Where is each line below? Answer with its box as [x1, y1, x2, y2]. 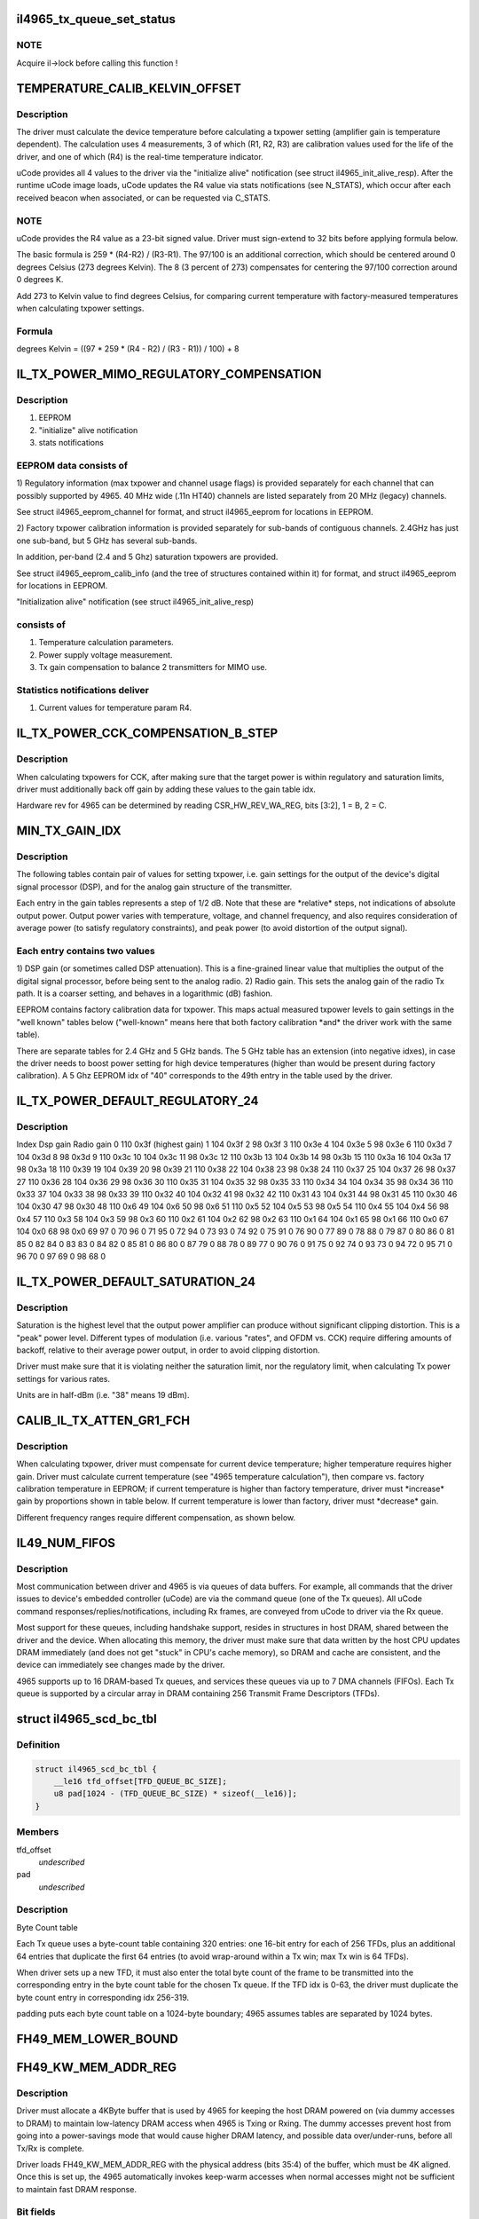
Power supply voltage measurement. [38, 649, 173, 660]
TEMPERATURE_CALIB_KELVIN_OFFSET [16, 81, 242, 96]
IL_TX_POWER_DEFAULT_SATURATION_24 [16, 1274, 256, 1289]
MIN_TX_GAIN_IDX [16, 824, 122, 839]
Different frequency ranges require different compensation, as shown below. [16, 1512, 296, 1522]
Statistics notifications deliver [16, 684, 150, 696]
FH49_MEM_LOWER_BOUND [16, 2032, 179, 2047]
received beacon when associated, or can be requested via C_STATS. [16, 192, 271, 203]
